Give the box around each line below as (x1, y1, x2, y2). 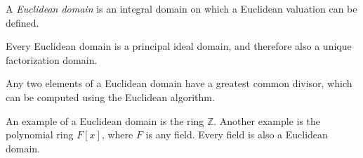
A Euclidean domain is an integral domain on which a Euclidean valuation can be (6, 1, 357, 15)
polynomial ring (6, 127, 74, 142)
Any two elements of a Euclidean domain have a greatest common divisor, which (6, 76, 352, 91)
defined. (6, 15, 39, 29)
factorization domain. (6, 52, 98, 67)
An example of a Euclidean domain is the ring (6, 113, 204, 128)
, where (101, 127, 133, 142)
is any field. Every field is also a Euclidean (145, 127, 328, 142)
